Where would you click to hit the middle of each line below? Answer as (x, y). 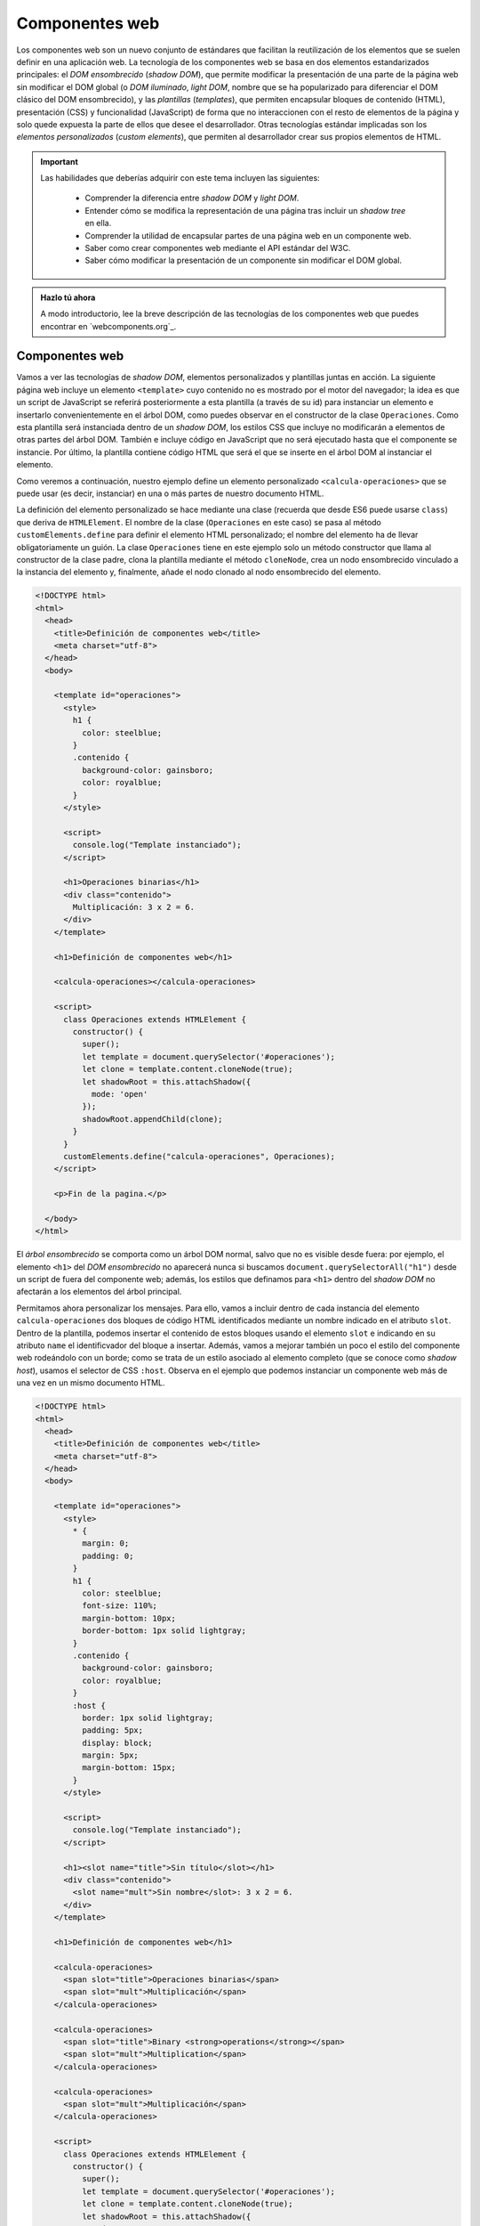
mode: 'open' (120, 1094)
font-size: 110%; (119, 1606)
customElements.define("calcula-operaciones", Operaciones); (200, 1156)
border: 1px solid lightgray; (147, 1718)
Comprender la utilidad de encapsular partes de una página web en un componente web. (248, 235)
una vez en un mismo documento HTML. (91, 1383)
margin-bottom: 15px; (129, 1768)
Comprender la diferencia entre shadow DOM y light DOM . (192, 198)
